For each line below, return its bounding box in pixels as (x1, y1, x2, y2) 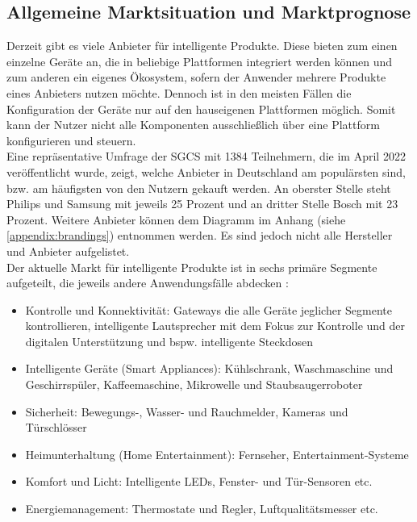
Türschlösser (25, 419, 87, 436)
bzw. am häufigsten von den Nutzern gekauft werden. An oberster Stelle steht (6, 179, 391, 196)
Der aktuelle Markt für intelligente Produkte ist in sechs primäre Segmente (6, 258, 377, 275)
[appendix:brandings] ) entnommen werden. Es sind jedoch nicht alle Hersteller (6, 227, 393, 244)
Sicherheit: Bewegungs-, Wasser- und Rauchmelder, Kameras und (25, 403, 348, 420)
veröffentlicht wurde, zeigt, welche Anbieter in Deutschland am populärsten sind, (6, 163, 406, 180)
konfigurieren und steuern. (6, 132, 136, 148)
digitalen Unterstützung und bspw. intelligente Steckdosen (25, 332, 313, 349)
